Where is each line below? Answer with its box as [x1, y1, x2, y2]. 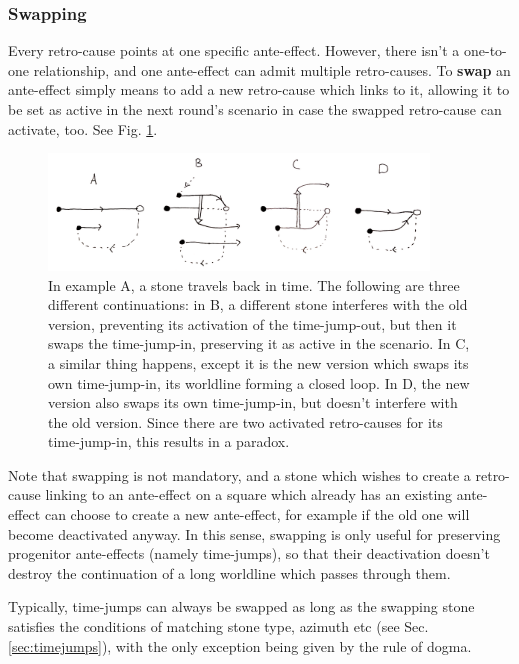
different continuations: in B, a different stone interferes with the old [48, 294, 468, 315]
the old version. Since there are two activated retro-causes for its [48, 411, 443, 432]
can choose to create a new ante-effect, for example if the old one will [44, 504, 470, 525]
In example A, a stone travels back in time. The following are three [48, 274, 460, 295]
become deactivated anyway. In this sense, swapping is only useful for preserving [8, 523, 501, 544]
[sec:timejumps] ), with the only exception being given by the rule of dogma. [8, 635, 472, 656]
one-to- [464, 40, 507, 61]
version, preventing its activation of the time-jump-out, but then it [48, 313, 457, 334]
